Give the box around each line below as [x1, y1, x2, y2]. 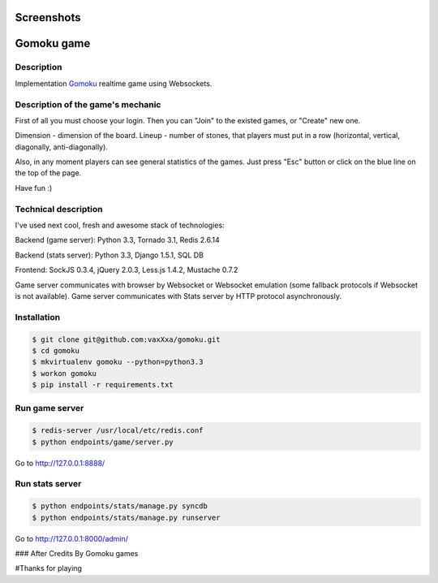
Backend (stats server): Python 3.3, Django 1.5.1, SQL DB [15, 250, 204, 260]
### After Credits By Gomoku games [15, 548, 139, 558]
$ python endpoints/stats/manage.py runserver [32, 512, 221, 522]
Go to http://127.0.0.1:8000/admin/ [15, 533, 129, 543]
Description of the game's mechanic [15, 98, 161, 110]
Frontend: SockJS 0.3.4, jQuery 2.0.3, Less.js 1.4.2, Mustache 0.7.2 [15, 265, 238, 275]
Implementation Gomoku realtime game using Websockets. [15, 78, 213, 89]
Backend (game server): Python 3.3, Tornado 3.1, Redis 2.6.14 [15, 235, 220, 245]
